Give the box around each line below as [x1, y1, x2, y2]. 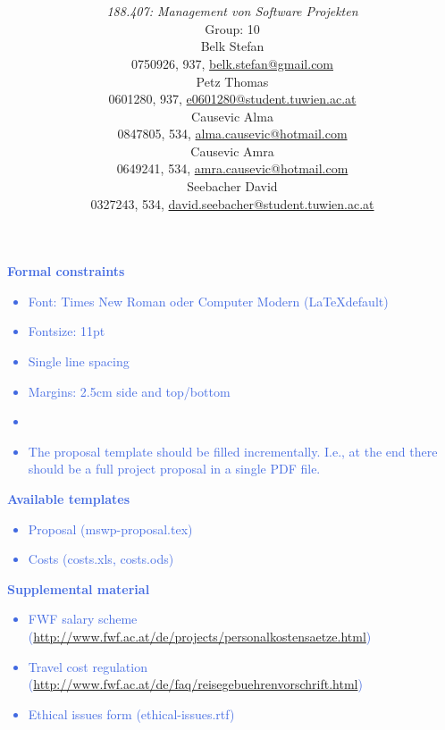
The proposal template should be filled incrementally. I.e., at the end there [28, 441, 438, 460]
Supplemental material [7, 579, 150, 598]
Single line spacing [28, 352, 130, 371]
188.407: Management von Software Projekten [106, 2, 358, 21]
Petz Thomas [196, 71, 269, 90]
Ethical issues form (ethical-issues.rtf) [28, 704, 235, 723]
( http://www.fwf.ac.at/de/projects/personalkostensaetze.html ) [28, 626, 372, 645]
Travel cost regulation [28, 657, 147, 675]
